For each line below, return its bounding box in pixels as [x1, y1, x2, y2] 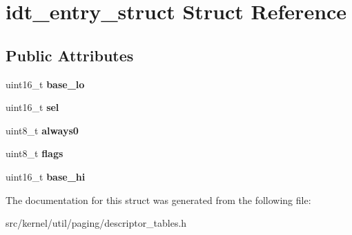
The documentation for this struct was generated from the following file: [6, 192, 311, 207]
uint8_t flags [6, 146, 63, 161]
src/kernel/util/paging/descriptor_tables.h [6, 216, 187, 230]
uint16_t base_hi [6, 169, 86, 183]
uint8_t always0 [6, 123, 79, 137]
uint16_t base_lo [6, 76, 85, 91]
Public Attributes [6, 44, 134, 65]
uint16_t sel [6, 100, 59, 114]
